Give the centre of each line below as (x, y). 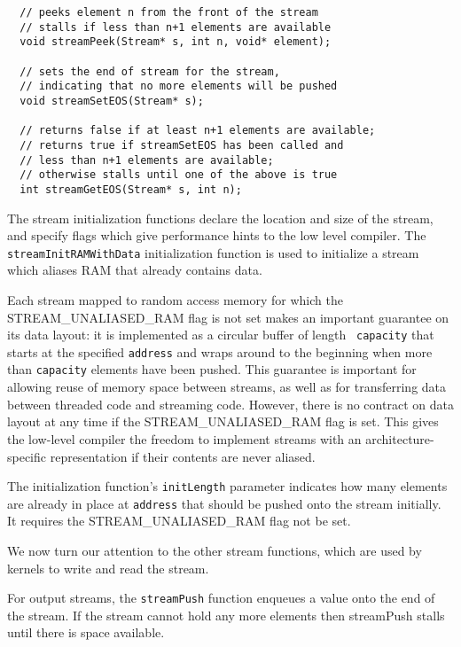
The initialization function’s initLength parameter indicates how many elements (227, 486)
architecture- (400, 438)
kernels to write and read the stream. (108, 568)
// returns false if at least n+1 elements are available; (198, 131)
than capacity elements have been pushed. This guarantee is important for (212, 369)
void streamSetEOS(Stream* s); (112, 101)
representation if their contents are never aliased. (183, 456)
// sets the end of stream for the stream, (150, 71)
